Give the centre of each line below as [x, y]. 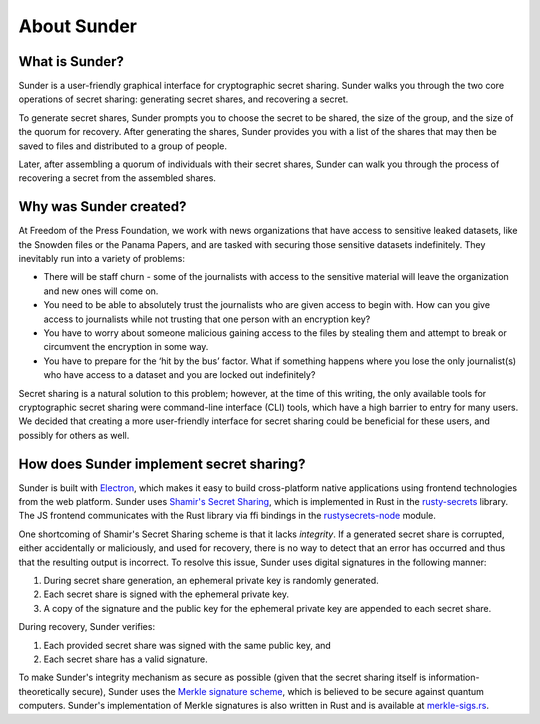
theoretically [44, 691]
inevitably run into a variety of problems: [101, 259]
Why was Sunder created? [102, 206]
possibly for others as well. [74, 435]
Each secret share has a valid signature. [126, 659]
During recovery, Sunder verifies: [86, 627]
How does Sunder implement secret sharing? [162, 463]
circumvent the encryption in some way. [126, 347]
